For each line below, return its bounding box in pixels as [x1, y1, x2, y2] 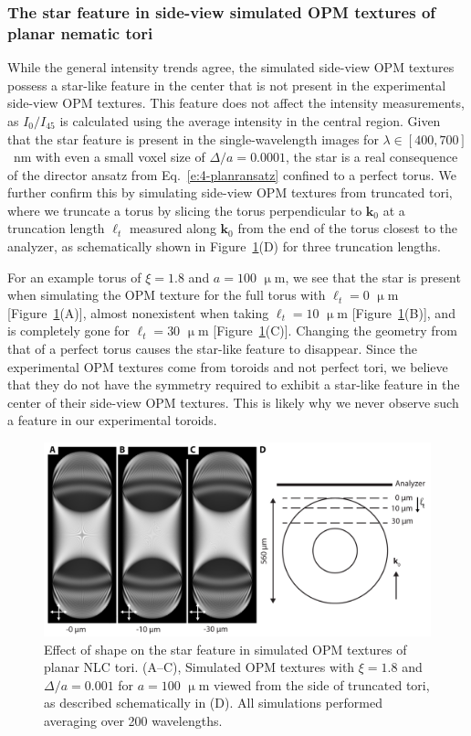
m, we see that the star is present [274, 267, 461, 286]
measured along [129, 219, 216, 238]
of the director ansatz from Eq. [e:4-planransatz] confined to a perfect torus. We [7, 165, 456, 184]
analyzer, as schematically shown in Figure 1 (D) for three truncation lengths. [7, 237, 441, 256]
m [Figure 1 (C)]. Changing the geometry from [197, 321, 457, 340]
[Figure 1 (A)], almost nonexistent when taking [7, 303, 269, 322]
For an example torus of [7, 267, 141, 286]
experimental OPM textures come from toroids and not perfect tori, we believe [7, 357, 448, 376]
